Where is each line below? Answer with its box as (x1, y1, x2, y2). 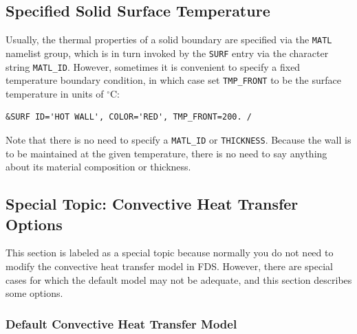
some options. (6, 286, 63, 300)
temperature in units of (6, 86, 104, 100)
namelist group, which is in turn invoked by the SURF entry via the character (6, 45, 329, 60)
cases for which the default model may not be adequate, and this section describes (6, 272, 352, 287)
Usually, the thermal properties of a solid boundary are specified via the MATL (6, 32, 332, 47)
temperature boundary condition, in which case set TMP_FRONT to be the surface (6, 73, 341, 87)
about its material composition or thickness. (6, 159, 191, 174)
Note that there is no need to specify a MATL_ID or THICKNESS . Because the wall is (6, 133, 351, 147)
